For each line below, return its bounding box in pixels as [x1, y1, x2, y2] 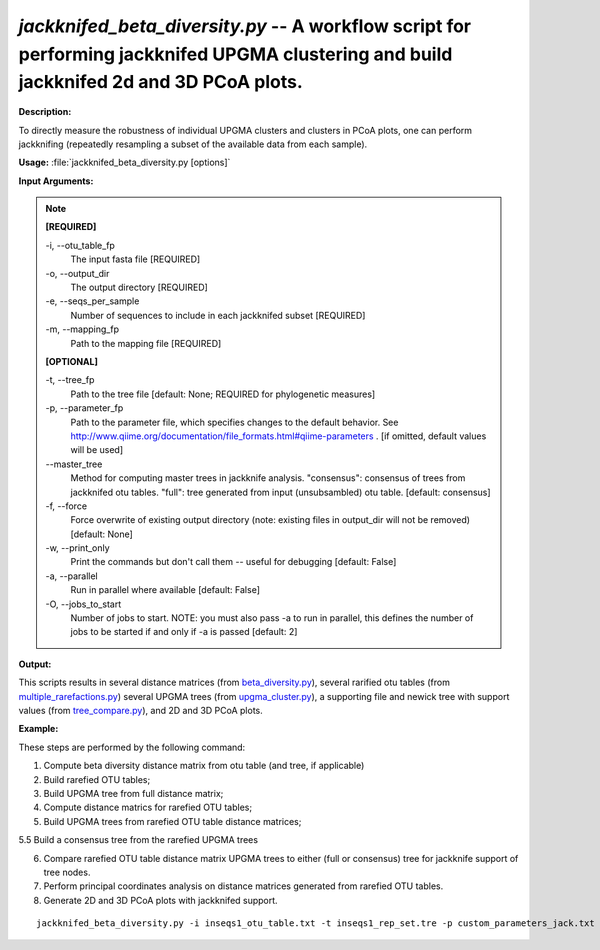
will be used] [70, 444, 124, 456]
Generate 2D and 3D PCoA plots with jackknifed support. [43, 894, 279, 906]
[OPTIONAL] [45, 356, 99, 367]
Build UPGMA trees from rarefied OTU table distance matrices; [43, 815, 302, 827]
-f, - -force [45, 500, 88, 512]
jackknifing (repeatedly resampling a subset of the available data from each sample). [18, 138, 368, 150]
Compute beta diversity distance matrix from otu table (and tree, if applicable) [43, 760, 365, 772]
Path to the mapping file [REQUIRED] [70, 337, 222, 349]
